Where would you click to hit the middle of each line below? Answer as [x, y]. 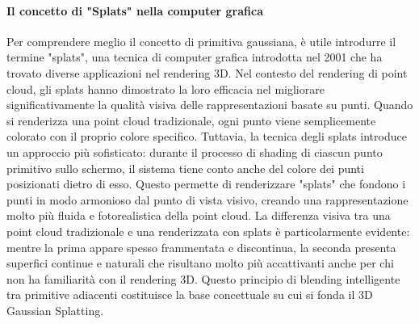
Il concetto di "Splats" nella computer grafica [135, 10]
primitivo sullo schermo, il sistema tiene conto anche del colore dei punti [185, 168]
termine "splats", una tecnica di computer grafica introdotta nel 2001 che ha [195, 57]
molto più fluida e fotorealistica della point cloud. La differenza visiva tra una [199, 215]
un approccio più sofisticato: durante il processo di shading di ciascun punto [195, 151]
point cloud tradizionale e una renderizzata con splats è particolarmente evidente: [208, 231]
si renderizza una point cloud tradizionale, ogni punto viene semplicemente [191, 120]
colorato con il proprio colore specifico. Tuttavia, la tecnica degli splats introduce [207, 136]
